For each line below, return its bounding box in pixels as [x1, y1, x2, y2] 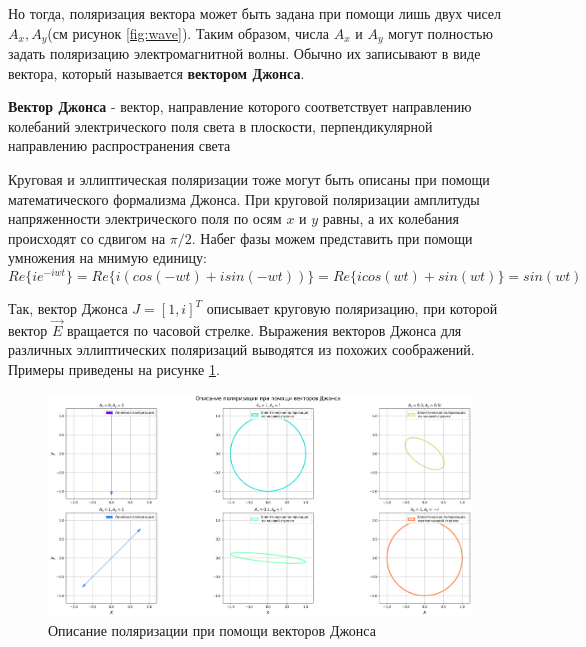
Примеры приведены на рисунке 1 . [8, 359, 220, 380]
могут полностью [388, 22, 493, 43]
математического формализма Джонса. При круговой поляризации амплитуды [8, 188, 480, 209]
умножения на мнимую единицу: [8, 247, 207, 268]
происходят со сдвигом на [8, 227, 166, 248]
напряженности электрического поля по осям [8, 208, 282, 229]
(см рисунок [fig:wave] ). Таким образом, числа [47, 22, 330, 43]
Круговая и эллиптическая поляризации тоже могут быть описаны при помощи [8, 169, 490, 190]
